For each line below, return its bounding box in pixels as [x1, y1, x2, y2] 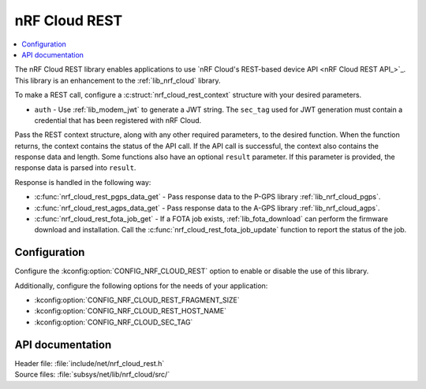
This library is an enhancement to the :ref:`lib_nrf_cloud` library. [14, 76, 221, 85]
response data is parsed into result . [14, 163, 136, 172]
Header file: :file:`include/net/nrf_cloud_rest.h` [14, 358, 165, 368]
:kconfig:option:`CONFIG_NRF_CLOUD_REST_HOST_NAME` [34, 306, 227, 316]
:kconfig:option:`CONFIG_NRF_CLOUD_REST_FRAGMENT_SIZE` [34, 295, 240, 305]
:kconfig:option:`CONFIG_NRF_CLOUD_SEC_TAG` [34, 317, 193, 327]
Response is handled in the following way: [14, 177, 151, 187]
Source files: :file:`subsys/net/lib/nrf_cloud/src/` [14, 370, 170, 380]
